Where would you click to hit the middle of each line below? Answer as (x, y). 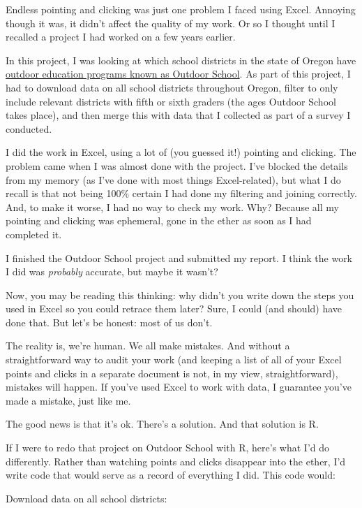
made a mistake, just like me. (68, 400)
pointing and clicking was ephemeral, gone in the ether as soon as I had (159, 220)
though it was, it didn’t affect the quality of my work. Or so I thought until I (171, 23)
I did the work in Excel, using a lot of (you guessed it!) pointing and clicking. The (181, 152)
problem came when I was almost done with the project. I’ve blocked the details (177, 165)
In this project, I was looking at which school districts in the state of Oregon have (181, 60)
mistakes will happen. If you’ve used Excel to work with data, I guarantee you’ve (179, 387)
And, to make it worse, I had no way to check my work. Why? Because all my (172, 206)
